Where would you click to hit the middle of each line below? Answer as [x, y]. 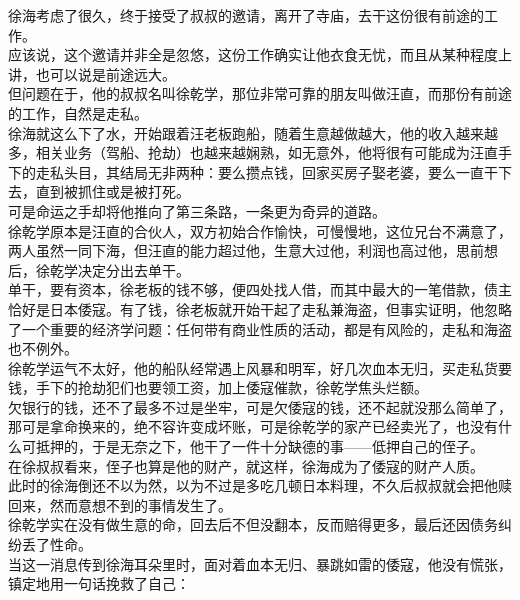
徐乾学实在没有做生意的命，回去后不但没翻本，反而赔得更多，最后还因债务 [253, 524]
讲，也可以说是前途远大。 [92, 73]
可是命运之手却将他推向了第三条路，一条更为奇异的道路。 [197, 210]
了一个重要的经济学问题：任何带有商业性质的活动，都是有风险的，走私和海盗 [260, 328]
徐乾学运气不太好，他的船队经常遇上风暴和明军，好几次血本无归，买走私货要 [260, 367]
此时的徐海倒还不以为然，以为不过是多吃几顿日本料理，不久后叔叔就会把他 [253, 485]
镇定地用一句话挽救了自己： [99, 583]
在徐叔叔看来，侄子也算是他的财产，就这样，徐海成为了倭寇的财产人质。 [246, 465]
